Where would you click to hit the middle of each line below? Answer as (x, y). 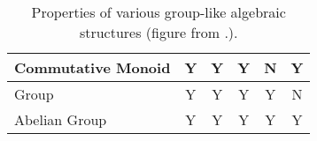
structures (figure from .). (158, 32)
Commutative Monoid (93, 67)
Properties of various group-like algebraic (158, 12)
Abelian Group (61, 119)
